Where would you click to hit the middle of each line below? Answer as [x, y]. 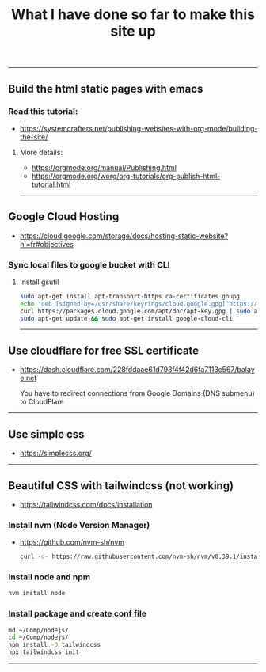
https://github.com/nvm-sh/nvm [72, 542]
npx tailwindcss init [44, 652]
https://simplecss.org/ [56, 454]
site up [133, 31]
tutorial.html [51, 184]
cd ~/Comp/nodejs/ [38, 638]
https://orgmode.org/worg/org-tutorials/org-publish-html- [126, 176]
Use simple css [46, 434]
